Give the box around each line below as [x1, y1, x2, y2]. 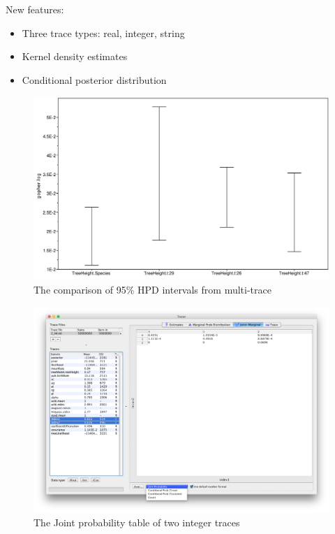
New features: [6, 2, 64, 16]
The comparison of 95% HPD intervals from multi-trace [33, 282, 271, 297]
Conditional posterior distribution [22, 72, 167, 87]
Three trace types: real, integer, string [22, 25, 185, 40]
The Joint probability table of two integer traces [33, 514, 240, 529]
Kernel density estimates [22, 49, 128, 64]
